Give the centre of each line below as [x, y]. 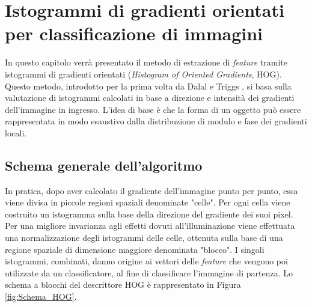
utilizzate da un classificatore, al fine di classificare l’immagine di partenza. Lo [149, 272]
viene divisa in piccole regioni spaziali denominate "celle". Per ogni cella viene [148, 202]
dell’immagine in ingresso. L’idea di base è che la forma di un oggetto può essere [153, 109]
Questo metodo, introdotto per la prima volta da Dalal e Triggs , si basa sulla [148, 86]
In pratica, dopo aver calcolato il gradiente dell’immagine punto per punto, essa [151, 190]
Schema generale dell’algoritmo [104, 165]
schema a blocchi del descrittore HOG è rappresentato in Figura [123, 284]
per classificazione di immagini [134, 33]
